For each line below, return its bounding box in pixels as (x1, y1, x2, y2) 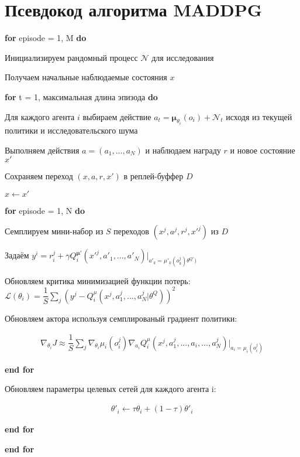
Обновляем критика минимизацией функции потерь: (5, 274, 191, 287)
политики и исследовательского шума (5, 124, 138, 136)
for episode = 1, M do (5, 32, 87, 44)
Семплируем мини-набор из (5, 225, 104, 237)
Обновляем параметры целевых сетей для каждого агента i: (5, 383, 216, 395)
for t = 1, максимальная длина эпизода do (5, 90, 158, 103)
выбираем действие (82, 110, 151, 122)
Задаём (5, 249, 29, 261)
